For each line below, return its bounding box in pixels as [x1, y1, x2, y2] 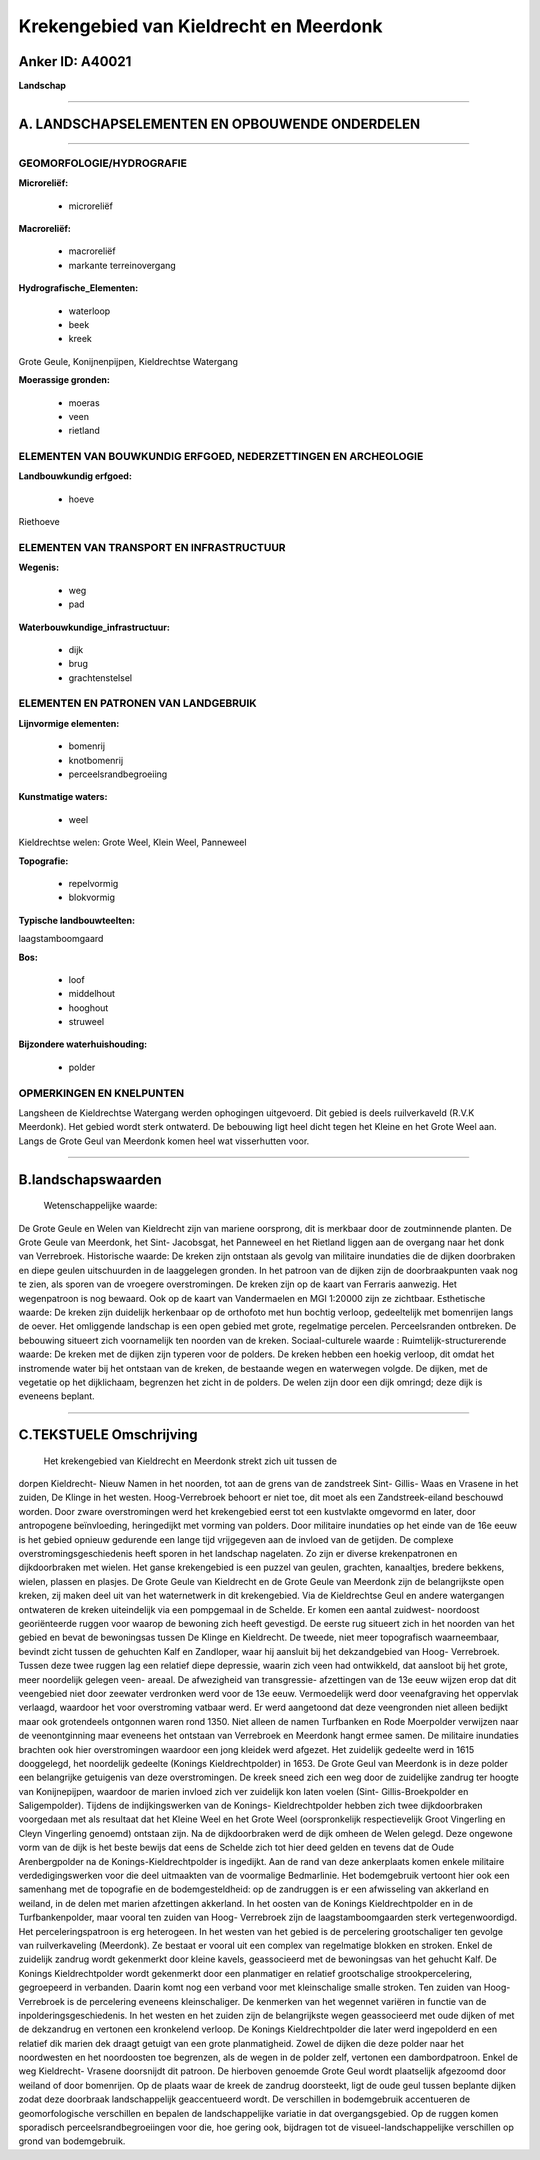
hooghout [68, 1001, 109, 1014]
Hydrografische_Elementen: [18, 282, 139, 294]
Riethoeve [18, 516, 60, 528]
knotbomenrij [68, 754, 124, 766]
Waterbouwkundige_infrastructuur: [18, 621, 170, 633]
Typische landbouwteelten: [18, 914, 135, 926]
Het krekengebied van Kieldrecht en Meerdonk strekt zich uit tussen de [43, 1455, 338, 1467]
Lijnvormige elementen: [18, 717, 120, 729]
